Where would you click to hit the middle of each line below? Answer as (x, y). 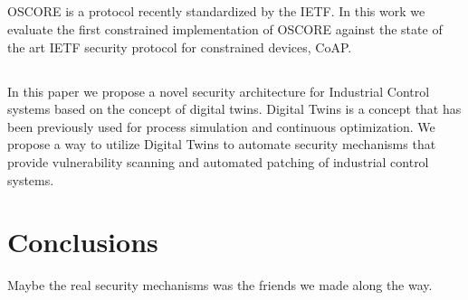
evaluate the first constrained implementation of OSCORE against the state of (225, 28)
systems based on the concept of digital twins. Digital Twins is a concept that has (234, 109)
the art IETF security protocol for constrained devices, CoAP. (180, 47)
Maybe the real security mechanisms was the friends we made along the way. (220, 285)
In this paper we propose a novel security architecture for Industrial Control (219, 91)
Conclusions (83, 242)
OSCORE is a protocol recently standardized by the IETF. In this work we (216, 11)
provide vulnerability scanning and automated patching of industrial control (218, 161)
